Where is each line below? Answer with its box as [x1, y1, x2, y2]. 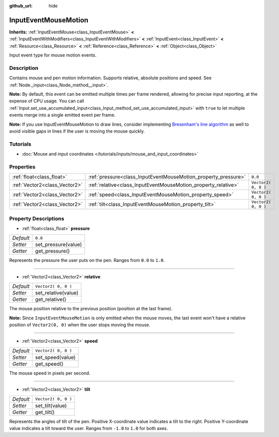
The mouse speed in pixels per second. [9, 370, 91, 376]
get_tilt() [35, 409, 55, 416]
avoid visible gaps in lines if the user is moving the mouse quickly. [9, 128, 145, 134]
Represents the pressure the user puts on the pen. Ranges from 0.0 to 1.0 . [9, 257, 165, 263]
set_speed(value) [35, 354, 76, 361]
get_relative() [35, 296, 67, 303]
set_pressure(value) [35, 241, 82, 248]
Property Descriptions [9, 215, 64, 222]
